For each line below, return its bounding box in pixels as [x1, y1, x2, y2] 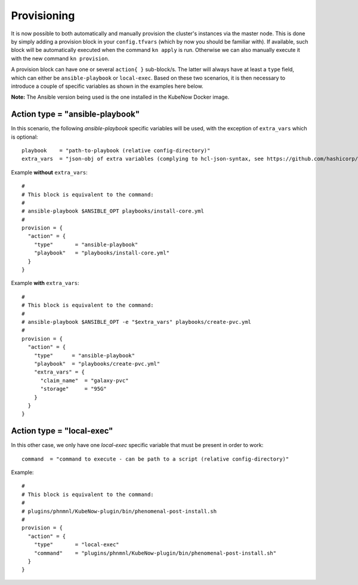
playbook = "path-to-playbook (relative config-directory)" [21, 147, 211, 154]
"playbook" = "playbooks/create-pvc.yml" [33, 360, 161, 367]
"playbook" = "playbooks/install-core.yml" [33, 250, 170, 256]
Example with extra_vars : [11, 280, 80, 287]
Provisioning [11, 9, 75, 22]
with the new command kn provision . [11, 54, 110, 62]
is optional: [11, 133, 38, 140]
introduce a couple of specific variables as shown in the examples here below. [11, 82, 204, 90]
